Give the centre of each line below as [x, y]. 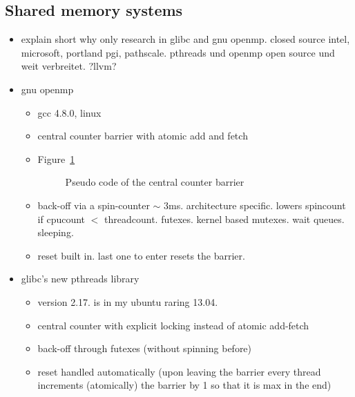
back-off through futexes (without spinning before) [145, 348]
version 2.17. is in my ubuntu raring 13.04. [128, 301]
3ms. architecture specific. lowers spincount [255, 205]
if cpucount [61, 219]
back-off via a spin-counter [94, 205]
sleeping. [56, 232]
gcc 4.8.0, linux [69, 112]
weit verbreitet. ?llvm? [69, 66]
